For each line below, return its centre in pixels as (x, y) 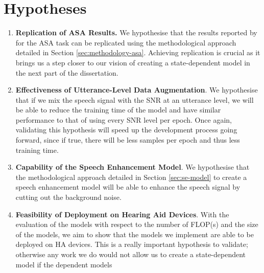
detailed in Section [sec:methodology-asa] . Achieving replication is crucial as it (138, 52)
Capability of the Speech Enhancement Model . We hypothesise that (133, 167)
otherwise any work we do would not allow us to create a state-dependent (131, 254)
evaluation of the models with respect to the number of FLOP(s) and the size (137, 224)
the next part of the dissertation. (67, 72)
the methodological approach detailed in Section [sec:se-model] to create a (131, 177)
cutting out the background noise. (68, 197)
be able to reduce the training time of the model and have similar (118, 110)
